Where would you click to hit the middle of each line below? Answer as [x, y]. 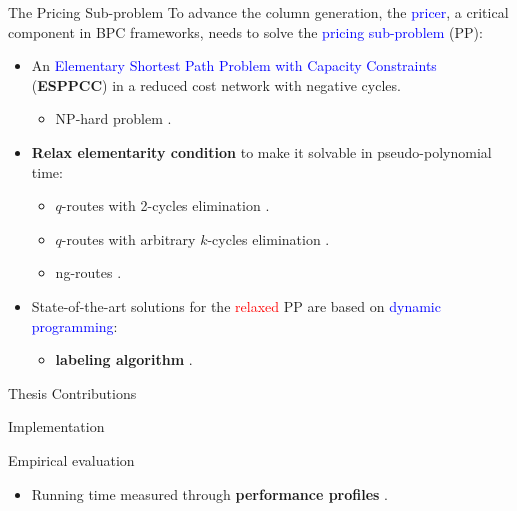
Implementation [56, 426]
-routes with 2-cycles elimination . [165, 205]
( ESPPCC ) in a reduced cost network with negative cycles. [216, 84]
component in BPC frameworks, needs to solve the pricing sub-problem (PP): [245, 31]
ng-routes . [88, 272]
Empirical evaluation [71, 459]
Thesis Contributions [72, 392]
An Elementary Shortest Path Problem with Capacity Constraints [234, 65]
